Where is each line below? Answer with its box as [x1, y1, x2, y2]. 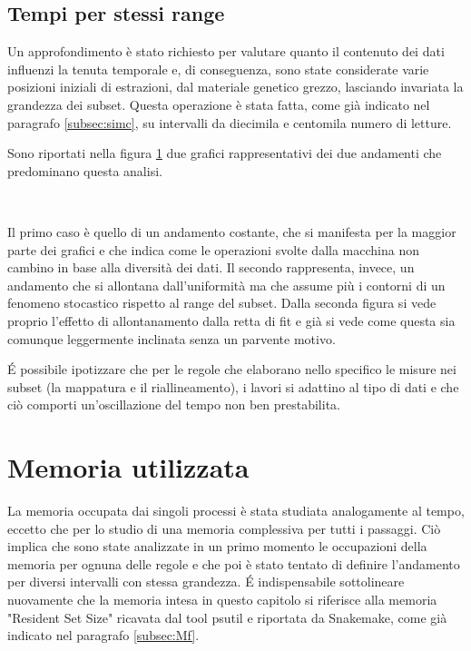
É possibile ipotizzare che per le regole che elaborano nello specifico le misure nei [7, 360, 456, 379]
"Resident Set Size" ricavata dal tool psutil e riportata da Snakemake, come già [7, 607, 447, 626]
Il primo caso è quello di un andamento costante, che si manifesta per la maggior [7, 222, 456, 241]
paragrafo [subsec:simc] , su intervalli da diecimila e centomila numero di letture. [7, 113, 452, 132]
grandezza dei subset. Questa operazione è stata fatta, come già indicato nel [7, 94, 430, 113]
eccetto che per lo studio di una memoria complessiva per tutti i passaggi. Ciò [7, 518, 441, 538]
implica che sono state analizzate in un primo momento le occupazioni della [7, 537, 427, 556]
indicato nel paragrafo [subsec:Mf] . [7, 626, 200, 645]
